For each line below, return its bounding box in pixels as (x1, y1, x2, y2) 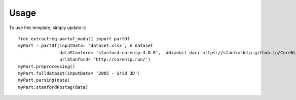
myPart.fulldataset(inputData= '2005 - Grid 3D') (18, 70, 141, 76)
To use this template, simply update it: (9, 25, 86, 31)
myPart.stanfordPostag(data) (18, 84, 88, 90)
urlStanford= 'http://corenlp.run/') (59, 57, 150, 63)
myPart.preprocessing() (18, 64, 75, 69)
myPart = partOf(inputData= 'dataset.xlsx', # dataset (18, 43, 153, 49)
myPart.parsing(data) (18, 77, 70, 83)
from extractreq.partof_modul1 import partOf (18, 36, 130, 41)
